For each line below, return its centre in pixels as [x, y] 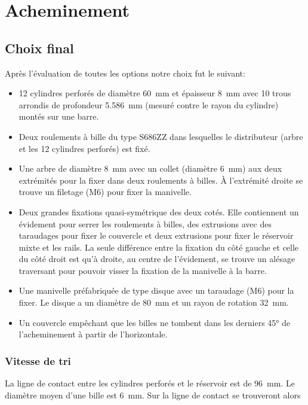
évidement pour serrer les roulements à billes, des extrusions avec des [145, 223]
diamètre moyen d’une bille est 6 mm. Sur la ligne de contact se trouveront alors [153, 395]
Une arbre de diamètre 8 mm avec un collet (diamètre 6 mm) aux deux [150, 168]
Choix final [39, 48]
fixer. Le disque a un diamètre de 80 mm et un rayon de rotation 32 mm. [154, 302]
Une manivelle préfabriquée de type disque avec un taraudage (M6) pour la [156, 290]
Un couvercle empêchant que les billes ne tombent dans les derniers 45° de [155, 322]
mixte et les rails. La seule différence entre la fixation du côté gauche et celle [159, 247]
